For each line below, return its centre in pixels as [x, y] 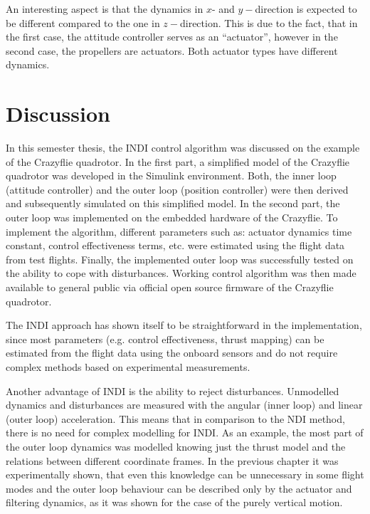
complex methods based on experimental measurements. [128, 367]
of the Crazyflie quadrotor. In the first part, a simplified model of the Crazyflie [178, 161]
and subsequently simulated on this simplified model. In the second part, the [173, 203]
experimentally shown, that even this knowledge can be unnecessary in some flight [185, 474]
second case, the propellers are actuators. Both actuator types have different [172, 50]
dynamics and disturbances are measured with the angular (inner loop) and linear [184, 405]
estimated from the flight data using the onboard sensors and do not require [172, 353]
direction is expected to [306, 9]
